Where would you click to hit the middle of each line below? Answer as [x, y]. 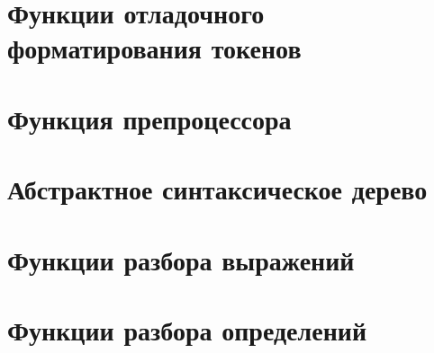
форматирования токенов [154, 48]
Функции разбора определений [187, 329]
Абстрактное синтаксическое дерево [217, 189]
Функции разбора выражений [181, 259]
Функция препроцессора [149, 118]
